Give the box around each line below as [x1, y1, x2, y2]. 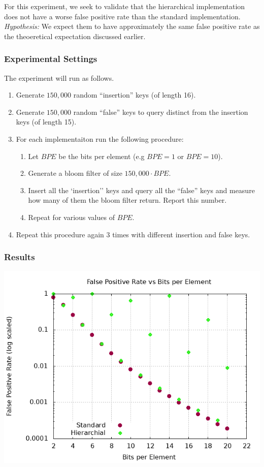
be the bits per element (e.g [58, 150, 145, 161]
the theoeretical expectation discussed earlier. [4, 30, 146, 41]
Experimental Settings [4, 52, 97, 65]
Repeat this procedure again [16, 229, 104, 239]
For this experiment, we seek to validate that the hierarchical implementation [4, 1, 245, 11]
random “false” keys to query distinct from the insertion [73, 106, 248, 117]
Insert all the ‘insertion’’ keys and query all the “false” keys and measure [28, 184, 255, 195]
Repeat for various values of [28, 211, 115, 222]
